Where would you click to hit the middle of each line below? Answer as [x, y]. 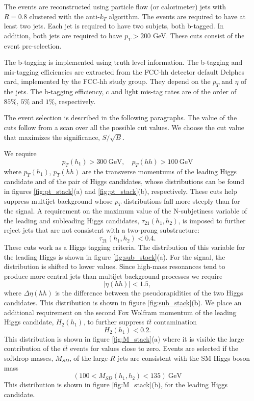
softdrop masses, [29, 358]
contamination [175, 322]
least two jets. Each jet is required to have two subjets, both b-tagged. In [114, 26]
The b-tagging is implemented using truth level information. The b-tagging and [123, 62]
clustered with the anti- [64, 16]
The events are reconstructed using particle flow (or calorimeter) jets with [115, 6]
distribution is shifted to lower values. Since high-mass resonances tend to [115, 266]
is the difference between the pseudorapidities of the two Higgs [149, 293]
